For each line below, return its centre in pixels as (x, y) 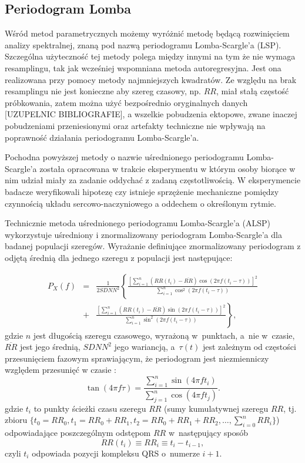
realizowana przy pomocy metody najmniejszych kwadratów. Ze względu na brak (151, 79)
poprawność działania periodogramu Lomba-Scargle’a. (102, 137)
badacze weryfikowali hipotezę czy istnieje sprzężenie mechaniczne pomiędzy (142, 191)
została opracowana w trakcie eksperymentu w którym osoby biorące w (167, 168)
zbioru (16, 420)
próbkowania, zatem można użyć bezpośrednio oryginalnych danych (126, 102)
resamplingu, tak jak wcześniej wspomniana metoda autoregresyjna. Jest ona (143, 67)
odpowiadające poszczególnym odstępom (78, 433)
